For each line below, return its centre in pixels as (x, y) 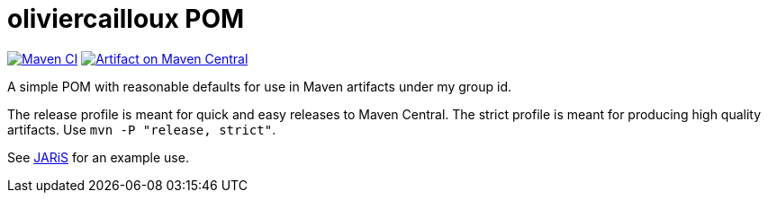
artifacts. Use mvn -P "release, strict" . (142, 129)
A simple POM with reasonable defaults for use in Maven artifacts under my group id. (260, 86)
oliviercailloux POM (126, 19)
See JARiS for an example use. (98, 157)
